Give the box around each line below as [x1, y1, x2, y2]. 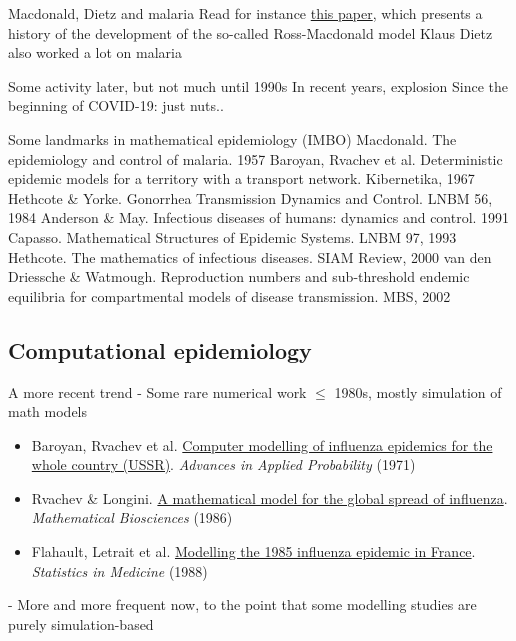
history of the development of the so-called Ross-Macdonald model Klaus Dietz [8, 22, 493, 43]
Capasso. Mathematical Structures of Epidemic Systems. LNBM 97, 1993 [8, 226, 457, 247]
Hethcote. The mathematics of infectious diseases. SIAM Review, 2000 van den [8, 246, 492, 267]
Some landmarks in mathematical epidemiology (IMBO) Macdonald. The [8, 128, 457, 149]
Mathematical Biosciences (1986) [31, 507, 233, 528]
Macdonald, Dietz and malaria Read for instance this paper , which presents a [8, 3, 483, 23]
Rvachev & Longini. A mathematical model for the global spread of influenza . [31, 487, 508, 508]
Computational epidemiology [8, 334, 312, 365]
